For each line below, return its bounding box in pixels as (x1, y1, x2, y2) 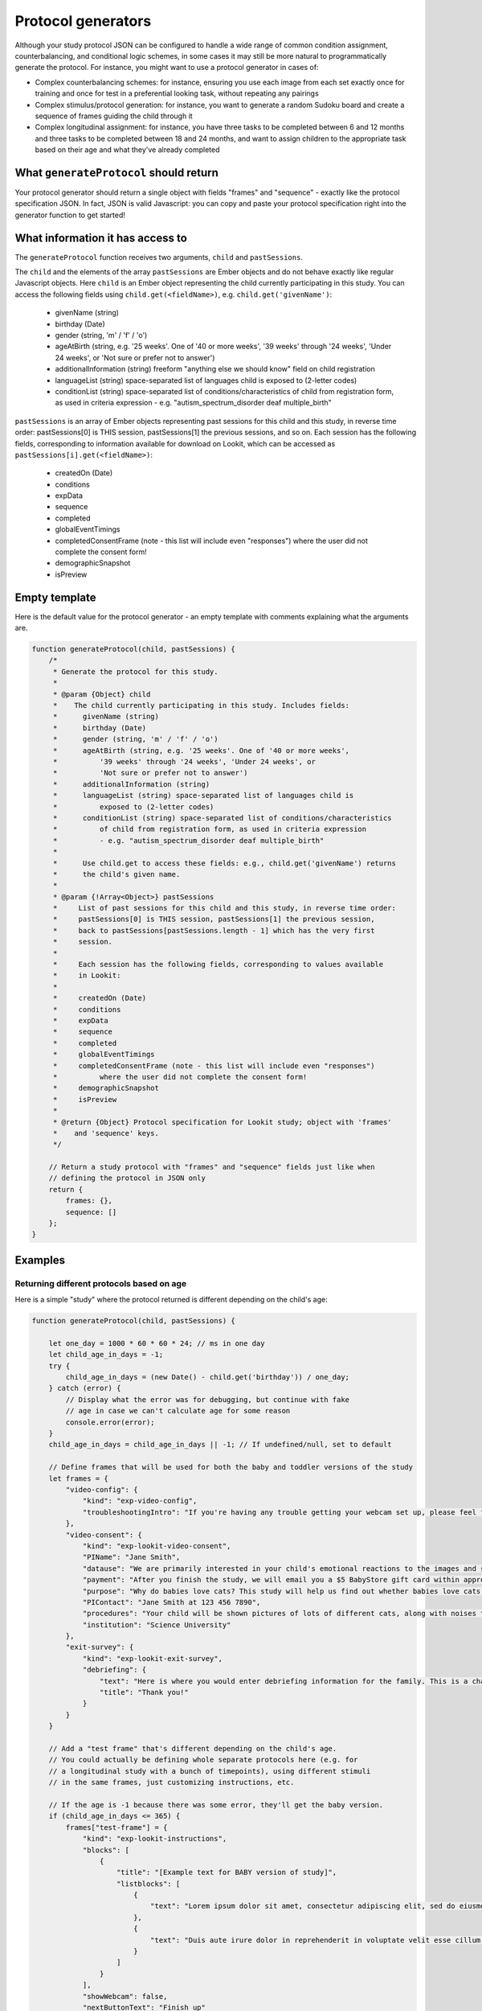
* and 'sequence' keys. (52, 1129, 160, 1137)
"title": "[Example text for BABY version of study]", (116, 1868, 337, 1877)
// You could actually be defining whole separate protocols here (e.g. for (48, 1755, 358, 1765)
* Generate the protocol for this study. (52, 667, 219, 676)
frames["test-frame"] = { (65, 1823, 168, 1832)
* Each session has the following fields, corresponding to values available (52, 960, 384, 969)
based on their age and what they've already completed (35, 145, 220, 154)
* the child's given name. (52, 870, 181, 878)
